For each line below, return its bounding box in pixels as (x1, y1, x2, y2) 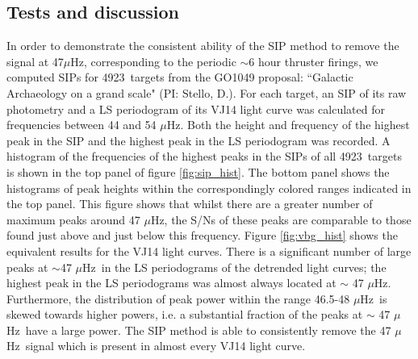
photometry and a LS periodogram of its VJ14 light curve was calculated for (6, 100, 385, 117)
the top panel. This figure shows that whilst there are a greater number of (6, 195, 373, 212)
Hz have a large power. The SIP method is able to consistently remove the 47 (6, 321, 391, 338)
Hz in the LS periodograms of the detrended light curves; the (82, 258, 387, 275)
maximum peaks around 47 (6, 211, 140, 228)
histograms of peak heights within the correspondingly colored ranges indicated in (6, 179, 412, 196)
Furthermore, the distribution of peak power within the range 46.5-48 (6, 290, 350, 307)
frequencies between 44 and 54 (6, 116, 157, 133)
